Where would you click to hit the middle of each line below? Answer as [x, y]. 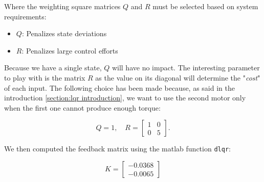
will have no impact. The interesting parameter [186, 68]
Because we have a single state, [53, 68]
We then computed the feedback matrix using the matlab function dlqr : [117, 149]
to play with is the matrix [45, 77]
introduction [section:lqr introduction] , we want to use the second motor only [125, 98]
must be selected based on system [205, 6]
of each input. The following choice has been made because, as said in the [119, 87]
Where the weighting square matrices [62, 6]
